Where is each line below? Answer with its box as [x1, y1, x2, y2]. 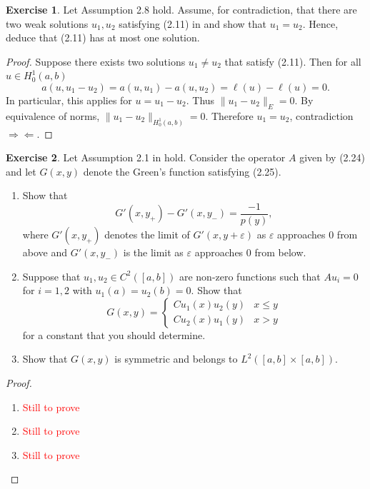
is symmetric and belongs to [114, 351, 238, 366]
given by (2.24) [299, 150, 365, 165]
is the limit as [123, 245, 184, 260]
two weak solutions [6, 16, 89, 31]
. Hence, [302, 16, 339, 31]
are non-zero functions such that [179, 268, 321, 283]
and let [6, 163, 36, 178]
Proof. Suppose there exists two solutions [6, 54, 186, 69]
